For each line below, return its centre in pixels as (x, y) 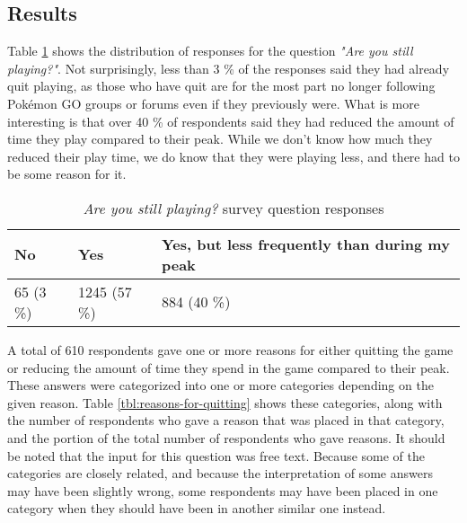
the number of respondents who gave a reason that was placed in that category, (226, 420)
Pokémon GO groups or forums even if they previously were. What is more (213, 103)
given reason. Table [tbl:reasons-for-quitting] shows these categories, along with (225, 402)
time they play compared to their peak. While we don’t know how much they (220, 139)
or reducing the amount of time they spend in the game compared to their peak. (229, 367)
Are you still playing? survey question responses (233, 208)
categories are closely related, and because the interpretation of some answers (220, 473)
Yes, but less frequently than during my (305, 244)
